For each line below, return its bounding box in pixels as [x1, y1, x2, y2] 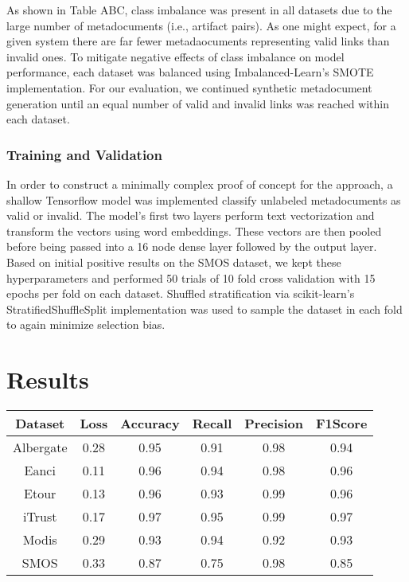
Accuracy [120, 414, 180, 433]
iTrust [23, 507, 57, 526]
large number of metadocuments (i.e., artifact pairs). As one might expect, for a [6, 17, 396, 33]
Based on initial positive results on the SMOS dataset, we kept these [6, 253, 341, 270]
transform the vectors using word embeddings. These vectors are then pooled [6, 222, 382, 239]
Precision [244, 414, 303, 433]
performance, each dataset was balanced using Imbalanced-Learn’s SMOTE [6, 64, 374, 80]
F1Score [315, 414, 368, 433]
